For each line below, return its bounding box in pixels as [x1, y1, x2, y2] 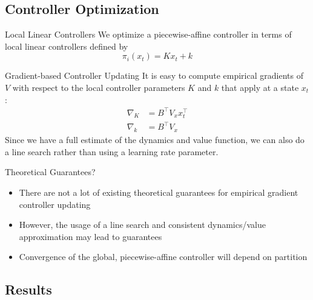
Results [5, 280, 52, 299]
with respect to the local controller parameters [12, 81, 185, 93]
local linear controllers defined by [5, 39, 128, 52]
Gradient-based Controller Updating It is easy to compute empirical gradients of [5, 69, 303, 82]
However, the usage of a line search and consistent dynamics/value [19, 218, 266, 231]
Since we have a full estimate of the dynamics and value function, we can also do [5, 133, 305, 146]
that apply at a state [221, 81, 299, 93]
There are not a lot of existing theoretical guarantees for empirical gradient [19, 185, 298, 198]
